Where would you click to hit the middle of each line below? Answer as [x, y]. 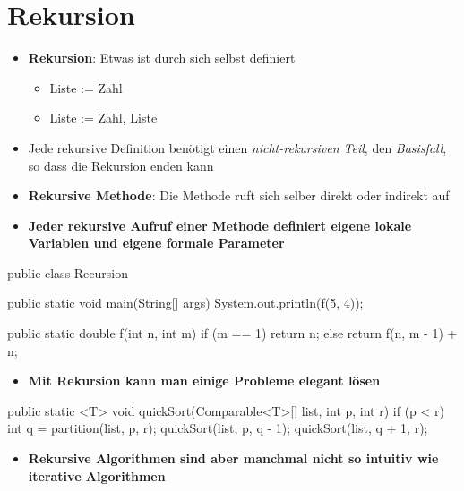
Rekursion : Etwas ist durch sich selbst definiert [162, 58]
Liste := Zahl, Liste [103, 118]
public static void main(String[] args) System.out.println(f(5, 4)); [185, 303]
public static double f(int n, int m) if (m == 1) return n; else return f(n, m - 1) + [232, 333]
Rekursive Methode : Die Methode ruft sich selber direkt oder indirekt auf [239, 195]
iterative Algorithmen [97, 475]
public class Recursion [68, 272]
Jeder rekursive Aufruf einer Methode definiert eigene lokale [220, 225]
